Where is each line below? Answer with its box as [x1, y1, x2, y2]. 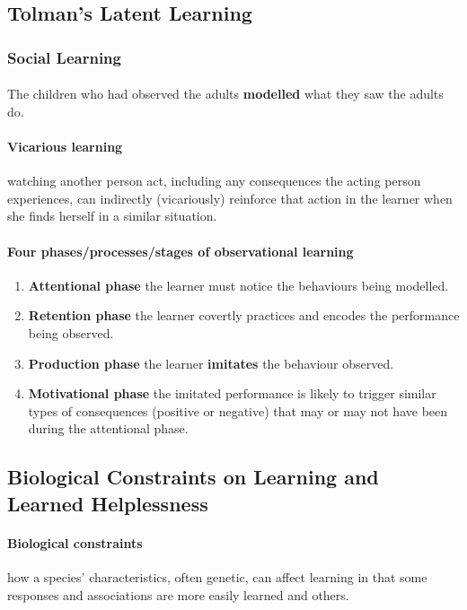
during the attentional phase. [28, 419, 189, 438]
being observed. [28, 323, 114, 342]
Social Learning [7, 46, 121, 68]
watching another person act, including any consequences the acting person [7, 171, 421, 190]
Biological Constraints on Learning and [7, 463, 379, 491]
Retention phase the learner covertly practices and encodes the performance [28, 306, 460, 325]
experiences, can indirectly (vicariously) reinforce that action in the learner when [7, 188, 453, 207]
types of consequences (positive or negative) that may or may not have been [28, 401, 448, 420]
